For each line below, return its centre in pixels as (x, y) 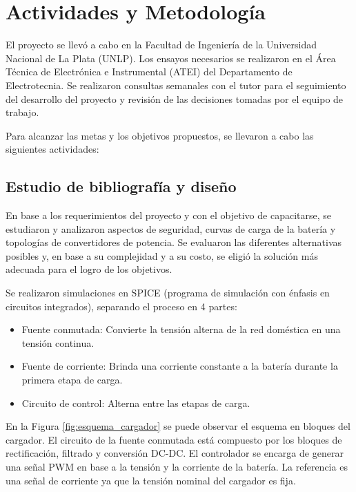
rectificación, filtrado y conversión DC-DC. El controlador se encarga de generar (175, 453)
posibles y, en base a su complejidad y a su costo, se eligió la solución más (162, 255)
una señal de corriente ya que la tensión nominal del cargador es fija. (151, 480)
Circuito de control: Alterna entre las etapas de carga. (136, 403)
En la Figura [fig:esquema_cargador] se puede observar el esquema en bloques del (178, 426)
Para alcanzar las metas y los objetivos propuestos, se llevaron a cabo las (160, 135)
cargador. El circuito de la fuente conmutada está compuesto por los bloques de (174, 439)
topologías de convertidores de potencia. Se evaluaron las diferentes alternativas (174, 242)
